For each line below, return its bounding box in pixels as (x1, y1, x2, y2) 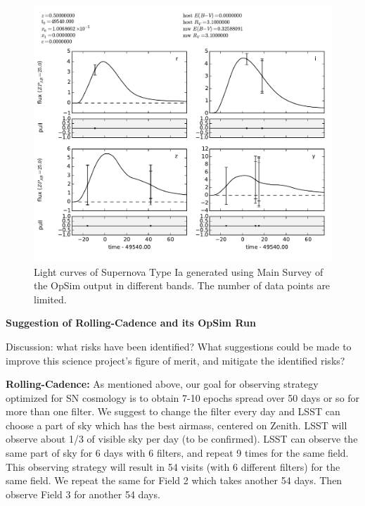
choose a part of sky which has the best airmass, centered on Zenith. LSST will (6, 417, 347, 432)
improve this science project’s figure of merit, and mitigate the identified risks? (6, 353, 345, 367)
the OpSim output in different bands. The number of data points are (34, 278, 331, 293)
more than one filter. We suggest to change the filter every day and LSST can (6, 404, 340, 419)
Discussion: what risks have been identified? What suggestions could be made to (6, 339, 352, 353)
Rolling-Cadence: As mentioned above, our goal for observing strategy (6, 377, 319, 391)
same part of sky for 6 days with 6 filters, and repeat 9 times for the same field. (6, 445, 349, 460)
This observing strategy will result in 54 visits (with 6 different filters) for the (6, 459, 340, 474)
